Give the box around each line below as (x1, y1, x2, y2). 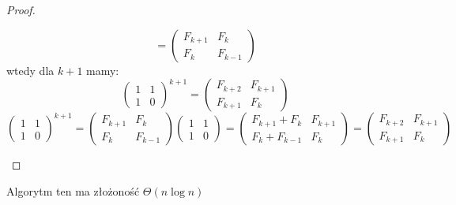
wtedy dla (6, 61, 55, 78)
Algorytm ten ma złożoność (6, 182, 140, 199)
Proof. (6, 2, 36, 17)
